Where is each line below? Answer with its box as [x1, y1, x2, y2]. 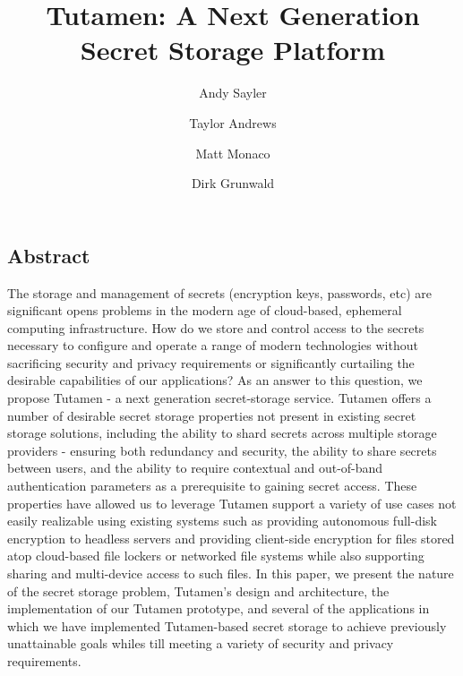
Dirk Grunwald [191, 174, 275, 193]
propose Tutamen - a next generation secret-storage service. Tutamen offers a [7, 389, 432, 407]
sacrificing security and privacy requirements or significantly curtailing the [7, 353, 415, 372]
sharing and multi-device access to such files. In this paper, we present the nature [7, 564, 454, 582]
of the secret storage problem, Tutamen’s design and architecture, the [7, 581, 390, 600]
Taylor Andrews [189, 113, 277, 132]
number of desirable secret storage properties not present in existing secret [7, 406, 416, 424]
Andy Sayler [199, 83, 267, 102]
